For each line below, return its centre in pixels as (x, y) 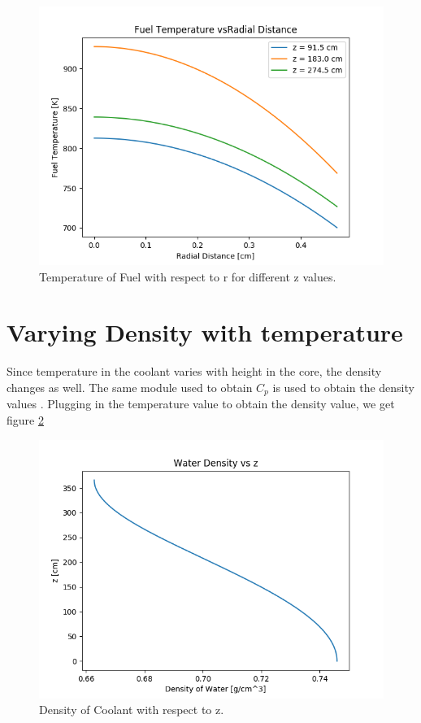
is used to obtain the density (343, 387)
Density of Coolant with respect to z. (132, 710)
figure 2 (25, 419)
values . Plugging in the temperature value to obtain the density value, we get (201, 404)
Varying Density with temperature (205, 332)
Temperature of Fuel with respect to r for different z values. (188, 276)
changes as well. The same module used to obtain (130, 387)
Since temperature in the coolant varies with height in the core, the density (194, 371)
